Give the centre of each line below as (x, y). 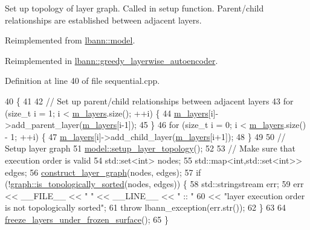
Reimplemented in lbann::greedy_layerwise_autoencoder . (111, 60)
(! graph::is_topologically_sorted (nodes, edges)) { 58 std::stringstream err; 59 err (154, 184)
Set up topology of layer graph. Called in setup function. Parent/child (134, 8)
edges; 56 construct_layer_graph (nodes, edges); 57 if (103, 172)
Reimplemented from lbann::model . (70, 40)
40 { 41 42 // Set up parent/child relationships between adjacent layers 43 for (149, 101)
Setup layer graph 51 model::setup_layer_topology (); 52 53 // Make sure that (150, 148)
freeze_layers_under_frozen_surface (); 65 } (87, 219)
